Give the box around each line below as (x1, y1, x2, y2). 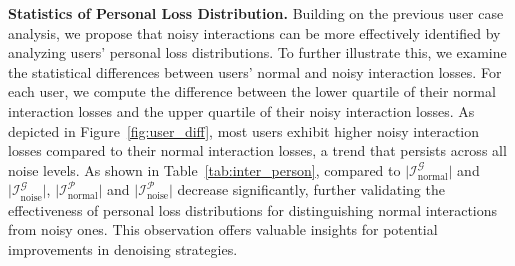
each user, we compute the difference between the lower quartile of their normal (8, 81, 496, 102)
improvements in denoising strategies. (8, 238, 238, 259)
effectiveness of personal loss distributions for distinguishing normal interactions (8, 199, 498, 220)
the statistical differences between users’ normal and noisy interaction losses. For (8, 61, 502, 82)
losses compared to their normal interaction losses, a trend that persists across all (8, 140, 507, 161)
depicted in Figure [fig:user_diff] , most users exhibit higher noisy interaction (8, 120, 480, 141)
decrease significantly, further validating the (177, 179, 445, 200)
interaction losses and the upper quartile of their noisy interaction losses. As (8, 100, 475, 121)
